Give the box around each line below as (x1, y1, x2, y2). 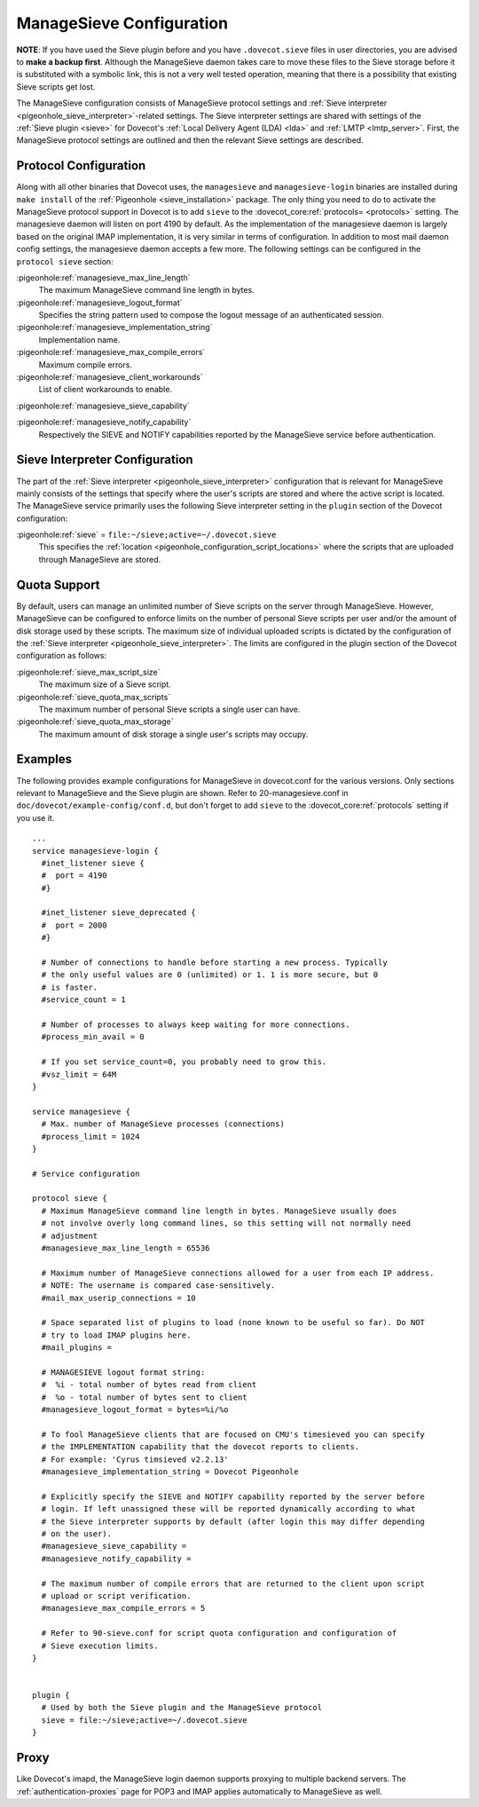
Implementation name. (38, 334, 121, 345)
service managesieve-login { (32, 846, 159, 856)
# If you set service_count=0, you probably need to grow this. (41, 1057, 327, 1067)
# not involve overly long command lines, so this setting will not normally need (41, 1219, 412, 1228)
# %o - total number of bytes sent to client (41, 1392, 247, 1402)
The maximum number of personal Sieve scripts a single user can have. (38, 704, 301, 714)
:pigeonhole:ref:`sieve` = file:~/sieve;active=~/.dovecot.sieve (16, 529, 277, 541)
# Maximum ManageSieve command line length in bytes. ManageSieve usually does (41, 1205, 397, 1216)
